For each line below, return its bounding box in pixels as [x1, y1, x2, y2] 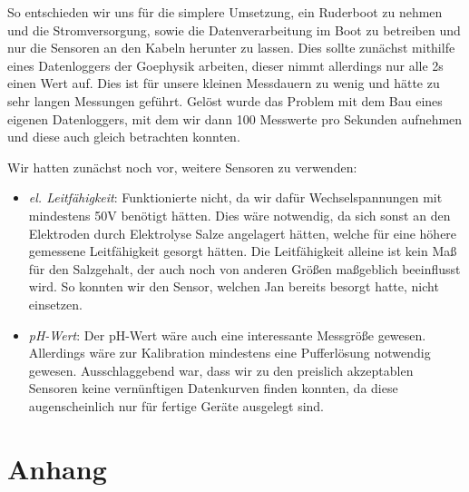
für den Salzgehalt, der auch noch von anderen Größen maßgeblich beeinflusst [28, 259, 461, 278]
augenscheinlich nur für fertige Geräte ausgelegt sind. [28, 396, 325, 415]
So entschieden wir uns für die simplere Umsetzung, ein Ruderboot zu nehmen [7, 3, 443, 21]
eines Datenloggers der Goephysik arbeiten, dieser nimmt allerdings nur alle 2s [7, 55, 444, 74]
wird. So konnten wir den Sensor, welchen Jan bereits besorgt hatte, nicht [28, 277, 439, 296]
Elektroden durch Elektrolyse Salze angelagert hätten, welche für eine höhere [28, 223, 457, 242]
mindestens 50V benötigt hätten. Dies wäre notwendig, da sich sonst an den [28, 205, 451, 224]
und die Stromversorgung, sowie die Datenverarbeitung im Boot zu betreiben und [7, 20, 461, 39]
